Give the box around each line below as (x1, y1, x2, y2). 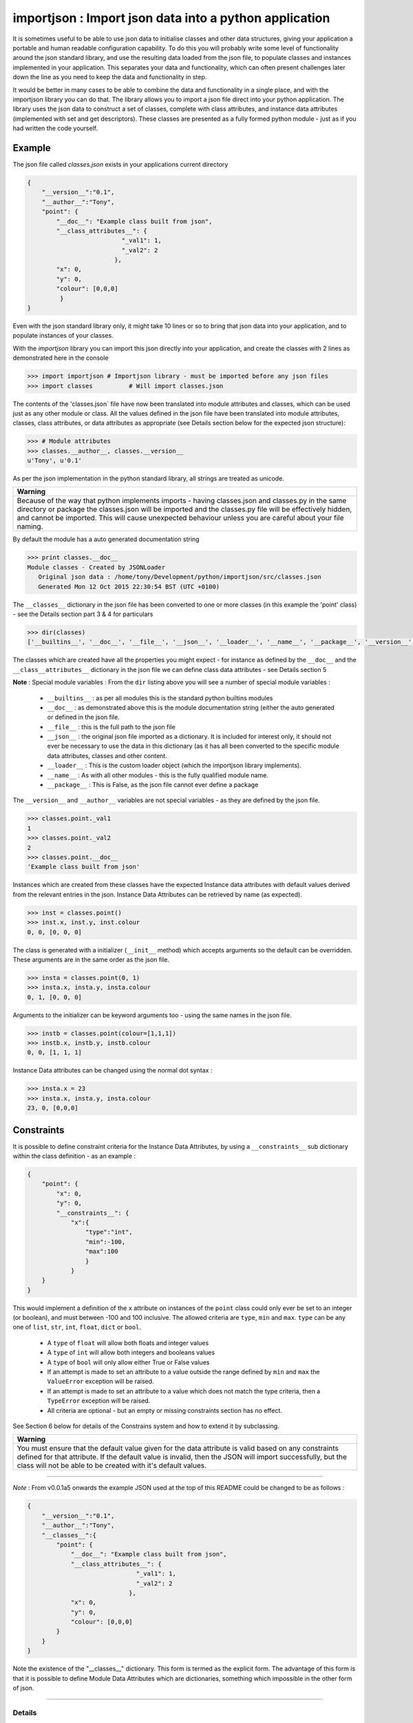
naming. (17, 522, 43, 531)
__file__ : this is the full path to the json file (47, 722, 176, 731)
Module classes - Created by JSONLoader (27, 563, 165, 571)
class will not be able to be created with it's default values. (17, 1461, 206, 1471)
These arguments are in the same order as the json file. (12, 955, 170, 964)
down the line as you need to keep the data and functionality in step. (12, 73, 207, 81)
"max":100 (85, 1247, 118, 1256)
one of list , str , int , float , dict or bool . (12, 1323, 141, 1332)
